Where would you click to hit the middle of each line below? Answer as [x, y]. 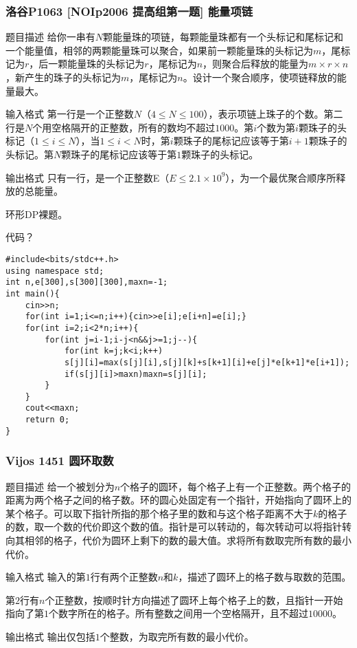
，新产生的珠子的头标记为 [63, 77]
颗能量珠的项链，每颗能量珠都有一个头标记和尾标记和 [223, 37]
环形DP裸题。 [37, 214]
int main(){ [33, 293]
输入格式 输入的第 [46, 577]
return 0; [47, 420]
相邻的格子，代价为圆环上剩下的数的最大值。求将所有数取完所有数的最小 [188, 540]
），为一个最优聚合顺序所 [281, 177]
